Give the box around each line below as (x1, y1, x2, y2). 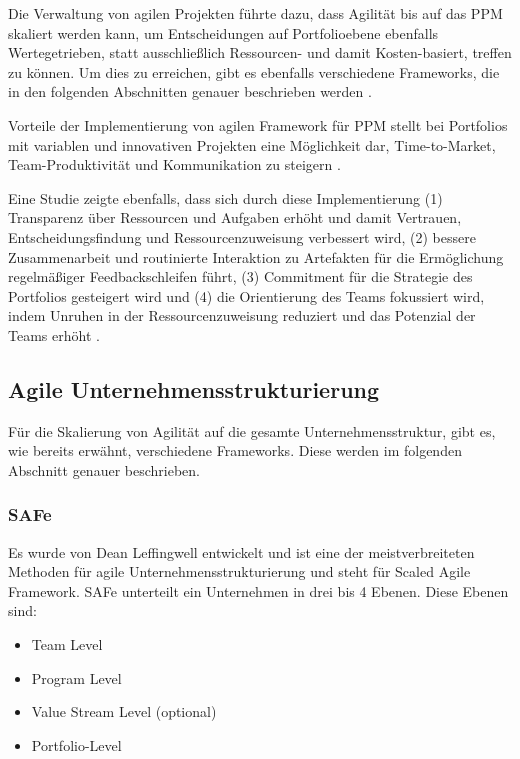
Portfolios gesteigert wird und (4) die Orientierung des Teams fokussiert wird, (8, 285, 485, 306)
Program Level (31, 667, 122, 688)
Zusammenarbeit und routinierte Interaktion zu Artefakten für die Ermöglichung (8, 246, 504, 267)
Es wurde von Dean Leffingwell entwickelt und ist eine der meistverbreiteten (8, 541, 475, 562)
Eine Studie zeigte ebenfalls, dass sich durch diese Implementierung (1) (8, 187, 443, 208)
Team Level (31, 634, 103, 655)
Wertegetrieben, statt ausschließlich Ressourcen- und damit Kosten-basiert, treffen (8, 42, 512, 63)
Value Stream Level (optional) (31, 701, 217, 722)
